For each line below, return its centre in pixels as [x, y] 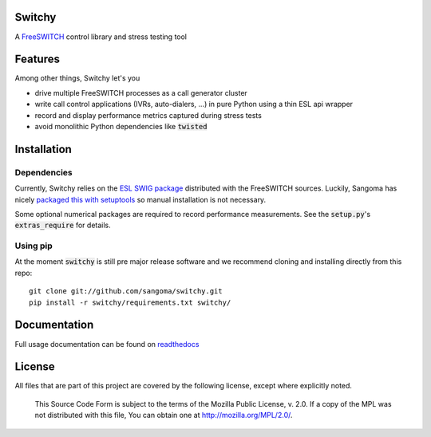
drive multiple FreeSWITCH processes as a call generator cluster [141, 93]
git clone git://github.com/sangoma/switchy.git [126, 291]
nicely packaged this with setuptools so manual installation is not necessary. [140, 199]
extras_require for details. [63, 225]
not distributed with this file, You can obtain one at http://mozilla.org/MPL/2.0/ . [164, 415]
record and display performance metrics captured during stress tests [148, 115]
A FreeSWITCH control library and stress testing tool [101, 37]
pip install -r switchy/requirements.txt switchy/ [130, 302]
